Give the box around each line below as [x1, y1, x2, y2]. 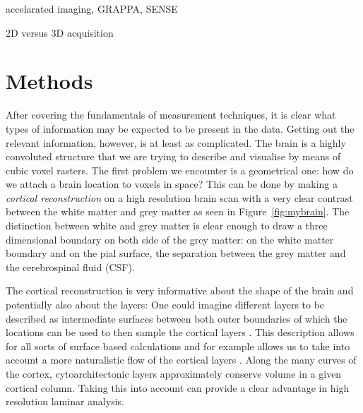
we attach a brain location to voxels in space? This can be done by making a [6, 176, 338, 191]
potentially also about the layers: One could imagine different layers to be [6, 297, 325, 312]
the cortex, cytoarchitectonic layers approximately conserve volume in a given [6, 366, 342, 381]
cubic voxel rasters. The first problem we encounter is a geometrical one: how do [6, 162, 354, 177]
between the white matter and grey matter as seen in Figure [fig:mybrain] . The [6, 204, 350, 219]
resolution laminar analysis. [6, 394, 124, 409]
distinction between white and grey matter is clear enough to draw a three [6, 218, 328, 233]
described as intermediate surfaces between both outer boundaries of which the [6, 311, 347, 325]
